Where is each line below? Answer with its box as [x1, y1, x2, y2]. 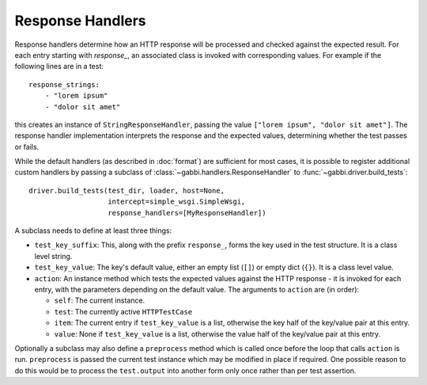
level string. [34, 251, 73, 261]
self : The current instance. [54, 295, 145, 305]
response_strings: [28, 80, 100, 89]
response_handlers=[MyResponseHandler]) [108, 208, 266, 217]
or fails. [14, 142, 40, 151]
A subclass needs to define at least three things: [14, 226, 172, 235]
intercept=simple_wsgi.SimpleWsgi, [108, 197, 246, 206]
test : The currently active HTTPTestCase [54, 307, 193, 316]
